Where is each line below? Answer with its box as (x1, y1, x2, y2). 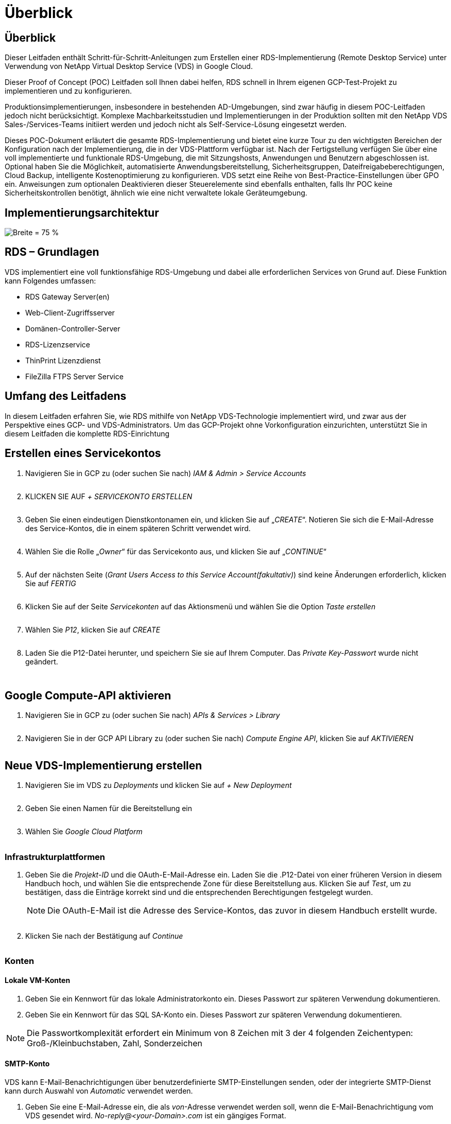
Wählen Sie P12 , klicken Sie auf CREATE (25, 625, 161, 634)
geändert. (25, 657, 58, 666)
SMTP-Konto (5, 1059, 50, 1068)
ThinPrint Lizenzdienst (25, 356, 101, 365)
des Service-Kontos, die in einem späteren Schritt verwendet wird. (25, 523, 251, 533)
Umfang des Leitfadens (5, 390, 127, 403)
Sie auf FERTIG (25, 578, 76, 588)
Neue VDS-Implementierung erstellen (5, 759, 202, 772)
